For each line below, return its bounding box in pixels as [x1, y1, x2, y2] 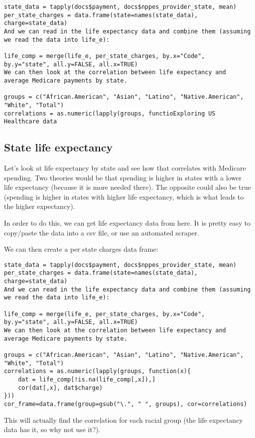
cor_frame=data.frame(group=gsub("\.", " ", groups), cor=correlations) [4, 400, 247, 408]
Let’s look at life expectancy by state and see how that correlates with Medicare [4, 163, 246, 173]
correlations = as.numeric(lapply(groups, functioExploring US [4, 110, 216, 117]
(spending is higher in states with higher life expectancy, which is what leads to [4, 191, 244, 202]
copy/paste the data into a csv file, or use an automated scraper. [4, 227, 199, 237]
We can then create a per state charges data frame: [4, 244, 159, 254]
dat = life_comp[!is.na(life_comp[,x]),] [18, 376, 156, 383]
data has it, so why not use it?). [4, 424, 100, 435]
